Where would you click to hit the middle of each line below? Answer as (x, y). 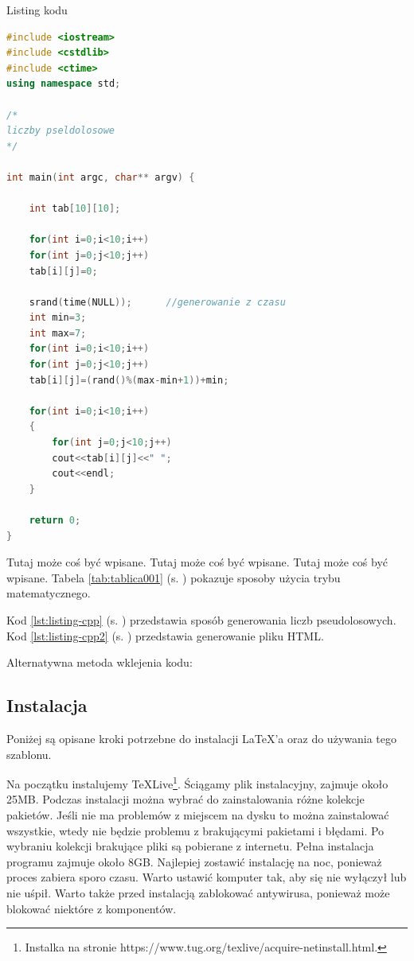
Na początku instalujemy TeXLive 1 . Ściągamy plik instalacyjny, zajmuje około (197, 782)
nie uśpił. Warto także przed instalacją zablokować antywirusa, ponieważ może (198, 892)
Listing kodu (37, 10)
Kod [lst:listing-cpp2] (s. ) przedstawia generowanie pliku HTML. (165, 635)
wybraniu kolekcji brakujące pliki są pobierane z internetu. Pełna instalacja (190, 846)
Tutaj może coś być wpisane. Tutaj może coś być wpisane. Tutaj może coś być (197, 562)
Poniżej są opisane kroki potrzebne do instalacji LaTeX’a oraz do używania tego (201, 738)
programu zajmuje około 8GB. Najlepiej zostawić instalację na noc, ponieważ (194, 861)
